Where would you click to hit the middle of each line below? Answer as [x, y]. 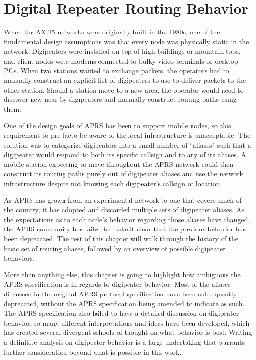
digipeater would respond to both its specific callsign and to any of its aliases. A [125, 154]
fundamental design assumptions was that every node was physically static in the [127, 41]
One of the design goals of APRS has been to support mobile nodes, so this [118, 125]
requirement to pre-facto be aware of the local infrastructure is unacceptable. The [127, 135]
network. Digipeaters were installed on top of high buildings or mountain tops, [122, 51]
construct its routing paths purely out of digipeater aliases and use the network [124, 174]
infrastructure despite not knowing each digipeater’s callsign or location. [113, 183]
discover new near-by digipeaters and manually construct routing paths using [120, 99]
